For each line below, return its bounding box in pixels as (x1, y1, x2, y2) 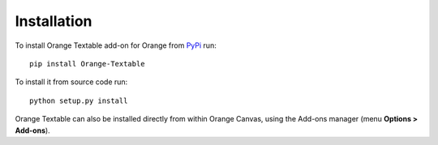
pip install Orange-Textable (29, 59, 145, 68)
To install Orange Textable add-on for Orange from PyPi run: (15, 41, 217, 50)
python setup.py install (29, 96, 128, 105)
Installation (15, 12, 92, 30)
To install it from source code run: (15, 77, 128, 87)
